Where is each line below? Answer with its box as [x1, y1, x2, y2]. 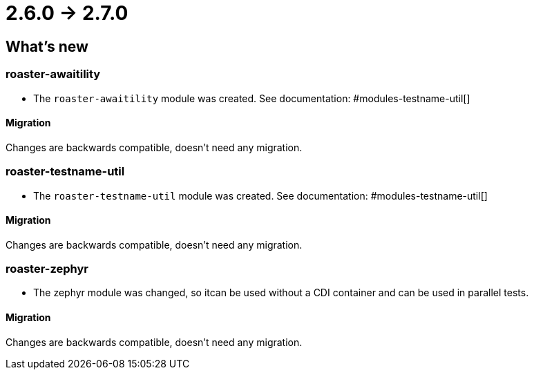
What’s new [6, 37, 88, 55]
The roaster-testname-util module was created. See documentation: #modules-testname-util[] [33, 189, 488, 202]
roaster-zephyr [6, 262, 88, 276]
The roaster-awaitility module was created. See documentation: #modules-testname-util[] [33, 92, 470, 104]
